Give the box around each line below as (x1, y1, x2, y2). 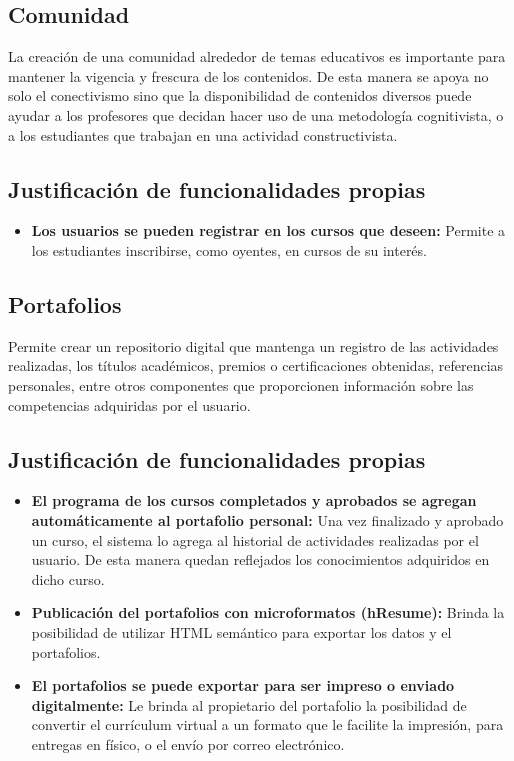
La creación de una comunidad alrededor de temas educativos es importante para (8, 46, 506, 67)
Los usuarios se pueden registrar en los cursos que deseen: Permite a (31, 220, 506, 241)
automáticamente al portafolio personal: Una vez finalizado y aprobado (31, 509, 504, 530)
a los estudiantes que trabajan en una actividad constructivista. (8, 124, 398, 145)
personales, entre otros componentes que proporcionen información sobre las (8, 374, 474, 395)
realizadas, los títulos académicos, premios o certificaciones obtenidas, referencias (8, 355, 504, 376)
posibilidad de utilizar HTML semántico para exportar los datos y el (31, 621, 452, 642)
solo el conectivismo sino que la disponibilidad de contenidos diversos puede (8, 85, 472, 106)
